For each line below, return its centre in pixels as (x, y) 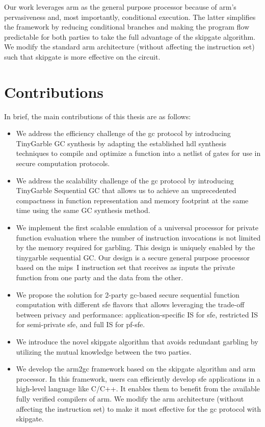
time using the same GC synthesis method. (83, 210)
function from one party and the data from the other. (100, 277)
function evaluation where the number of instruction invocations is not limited (138, 237)
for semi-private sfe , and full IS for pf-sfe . (81, 324)
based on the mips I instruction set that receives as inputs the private (126, 267)
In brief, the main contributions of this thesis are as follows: (98, 116)
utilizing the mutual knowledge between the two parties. (104, 351)
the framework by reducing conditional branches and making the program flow (127, 27)
